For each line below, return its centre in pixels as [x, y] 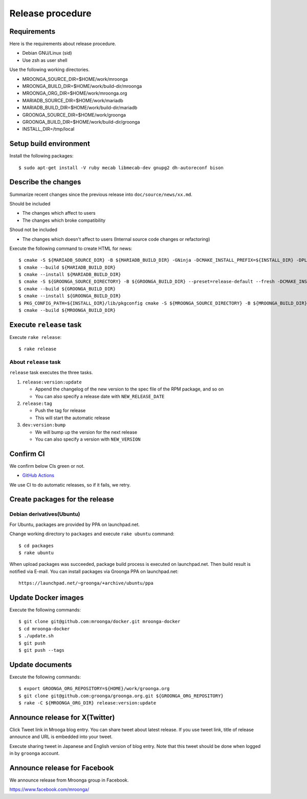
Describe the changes [45, 182]
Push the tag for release [60, 410]
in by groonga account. [35, 754]
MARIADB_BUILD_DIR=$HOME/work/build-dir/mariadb [80, 108]
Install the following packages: [41, 156]
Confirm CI [27, 454]
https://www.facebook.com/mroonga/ [49, 789]
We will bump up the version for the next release [86, 432]
